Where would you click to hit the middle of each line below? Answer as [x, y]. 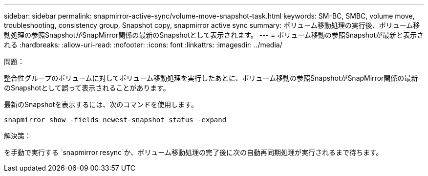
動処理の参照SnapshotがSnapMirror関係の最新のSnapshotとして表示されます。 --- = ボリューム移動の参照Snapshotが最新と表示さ [214, 35]
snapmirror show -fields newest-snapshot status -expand [115, 120]
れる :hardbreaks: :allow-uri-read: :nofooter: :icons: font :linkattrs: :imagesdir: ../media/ [143, 45]
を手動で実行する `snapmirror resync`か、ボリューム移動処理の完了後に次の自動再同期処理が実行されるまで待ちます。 [193, 152]
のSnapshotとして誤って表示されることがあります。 [87, 88]
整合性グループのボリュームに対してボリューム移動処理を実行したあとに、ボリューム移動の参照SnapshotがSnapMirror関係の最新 [211, 78]
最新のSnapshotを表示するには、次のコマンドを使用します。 [101, 104]
